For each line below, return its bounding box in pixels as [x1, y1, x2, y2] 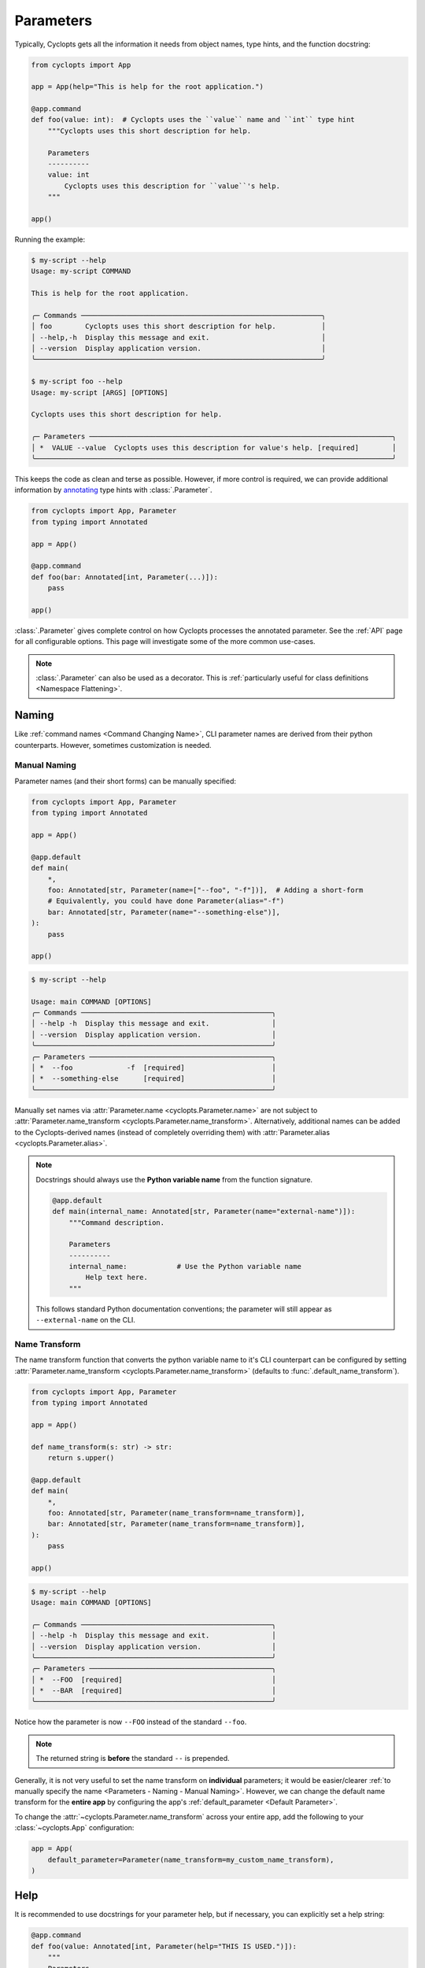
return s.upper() [47, 1453, 115, 1463]
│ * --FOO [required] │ [31, 1675, 276, 1684]
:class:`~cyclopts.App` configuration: [14, 1823, 135, 1833]
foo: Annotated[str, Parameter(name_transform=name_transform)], [47, 1508, 305, 1518]
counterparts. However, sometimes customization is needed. [14, 740, 212, 749]
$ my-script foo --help [31, 377, 124, 386]
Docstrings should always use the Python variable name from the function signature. [35, 1175, 313, 1184]
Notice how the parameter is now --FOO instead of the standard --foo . [14, 1717, 247, 1727]
